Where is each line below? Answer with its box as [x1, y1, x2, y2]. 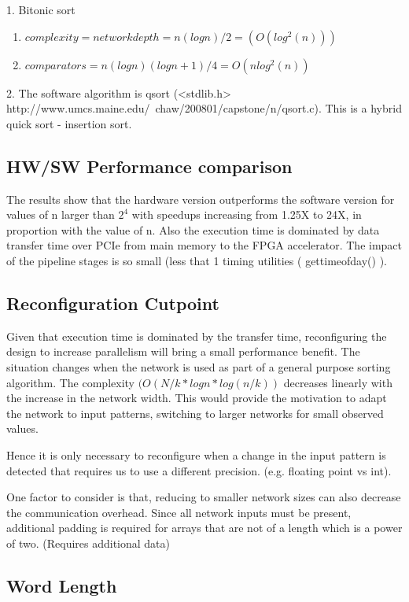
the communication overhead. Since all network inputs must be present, [6, 504, 352, 520]
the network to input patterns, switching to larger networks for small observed [6, 404, 384, 421]
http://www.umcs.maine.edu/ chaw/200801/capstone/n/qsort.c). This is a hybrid [6, 100, 402, 116]
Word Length [6, 573, 117, 597]
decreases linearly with [283, 374, 392, 390]
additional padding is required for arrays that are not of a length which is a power [6, 519, 403, 536]
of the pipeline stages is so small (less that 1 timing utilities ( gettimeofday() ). [6, 252, 387, 268]
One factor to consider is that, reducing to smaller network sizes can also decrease [6, 489, 401, 505]
